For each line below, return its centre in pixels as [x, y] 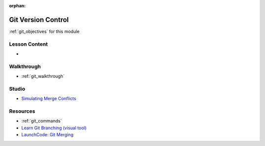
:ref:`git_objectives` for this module [44, 31]
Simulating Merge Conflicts [49, 98]
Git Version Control [39, 20]
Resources [22, 111]
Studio [17, 89]
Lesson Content [28, 44]
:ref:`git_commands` [42, 121]
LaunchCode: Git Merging [47, 135]
